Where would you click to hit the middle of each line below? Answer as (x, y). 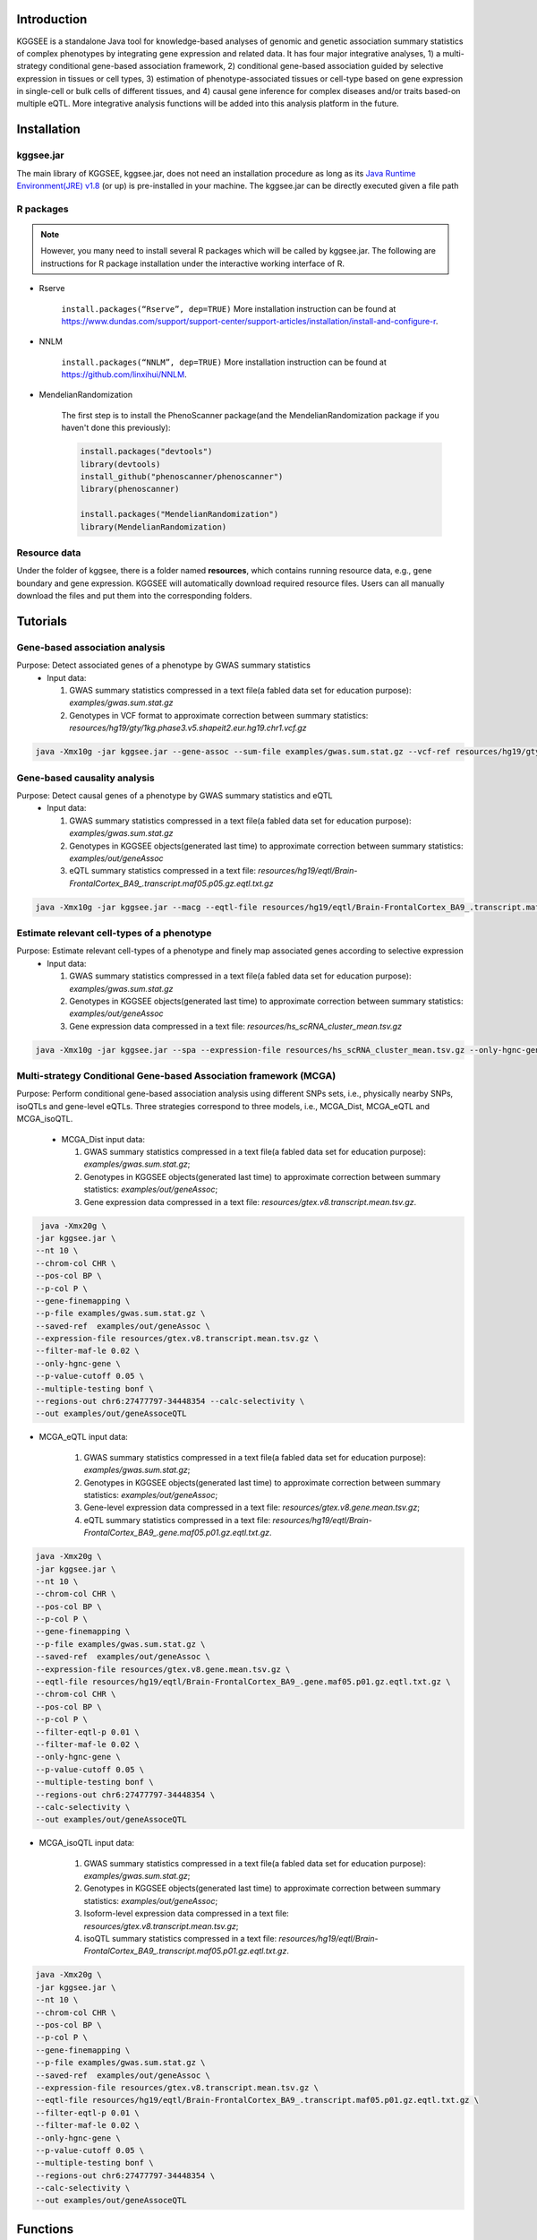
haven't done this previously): (116, 428)
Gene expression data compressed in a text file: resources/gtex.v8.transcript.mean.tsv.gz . (250, 1202)
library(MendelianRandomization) (153, 527)
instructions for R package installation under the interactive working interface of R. (192, 263)
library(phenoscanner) (130, 489)
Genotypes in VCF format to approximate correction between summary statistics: (219, 715)
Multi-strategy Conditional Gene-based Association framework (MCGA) (176, 1076)
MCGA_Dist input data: (103, 1139)
